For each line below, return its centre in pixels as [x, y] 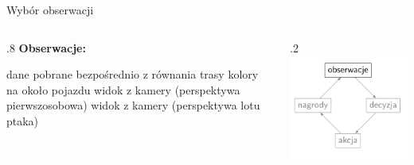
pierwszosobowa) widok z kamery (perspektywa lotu [133, 105]
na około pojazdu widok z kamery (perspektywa [123, 89]
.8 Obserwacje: [46, 47]
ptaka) [23, 120]
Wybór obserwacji [50, 10]
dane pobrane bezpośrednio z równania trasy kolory [133, 74]
